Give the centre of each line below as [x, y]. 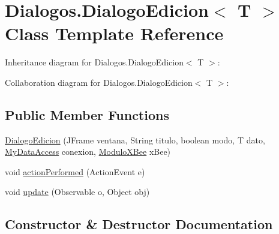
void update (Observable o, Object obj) [77, 192]
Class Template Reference [114, 33]
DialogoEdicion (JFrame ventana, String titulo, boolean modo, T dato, [135, 139]
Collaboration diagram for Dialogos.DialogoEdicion [99, 82]
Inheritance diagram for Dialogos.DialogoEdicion [94, 62]
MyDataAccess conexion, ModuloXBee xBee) [88, 151]
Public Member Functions [87, 114]
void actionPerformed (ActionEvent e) [75, 171]
